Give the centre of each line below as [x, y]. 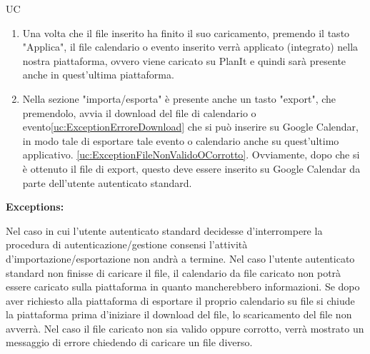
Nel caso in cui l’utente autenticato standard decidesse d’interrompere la [164, 230]
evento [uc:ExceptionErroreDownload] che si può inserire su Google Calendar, [190, 127]
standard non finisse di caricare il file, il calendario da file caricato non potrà [174, 272]
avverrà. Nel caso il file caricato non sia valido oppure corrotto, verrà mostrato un [185, 328]
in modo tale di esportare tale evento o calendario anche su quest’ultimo [181, 140]
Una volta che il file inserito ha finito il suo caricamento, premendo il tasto [186, 32]
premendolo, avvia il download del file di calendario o [139, 112]
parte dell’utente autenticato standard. [107, 182]
